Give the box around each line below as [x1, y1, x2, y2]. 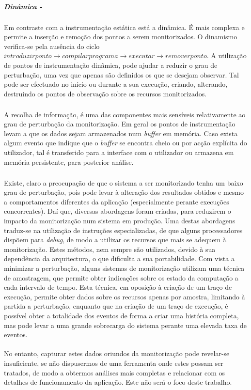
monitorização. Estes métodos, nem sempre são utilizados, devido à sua [4, 244, 216, 254]
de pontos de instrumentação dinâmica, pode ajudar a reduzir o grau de [4, 60, 218, 70]
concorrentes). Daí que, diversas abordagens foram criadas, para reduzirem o [4, 206, 231, 216]
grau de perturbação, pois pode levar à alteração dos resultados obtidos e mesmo [4, 187, 244, 197]
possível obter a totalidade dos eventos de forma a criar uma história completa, [4, 310, 239, 320]
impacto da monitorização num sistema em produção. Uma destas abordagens [4, 216, 235, 225]
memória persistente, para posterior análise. [4, 156, 134, 167]
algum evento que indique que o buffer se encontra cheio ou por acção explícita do [4, 138, 247, 148]
